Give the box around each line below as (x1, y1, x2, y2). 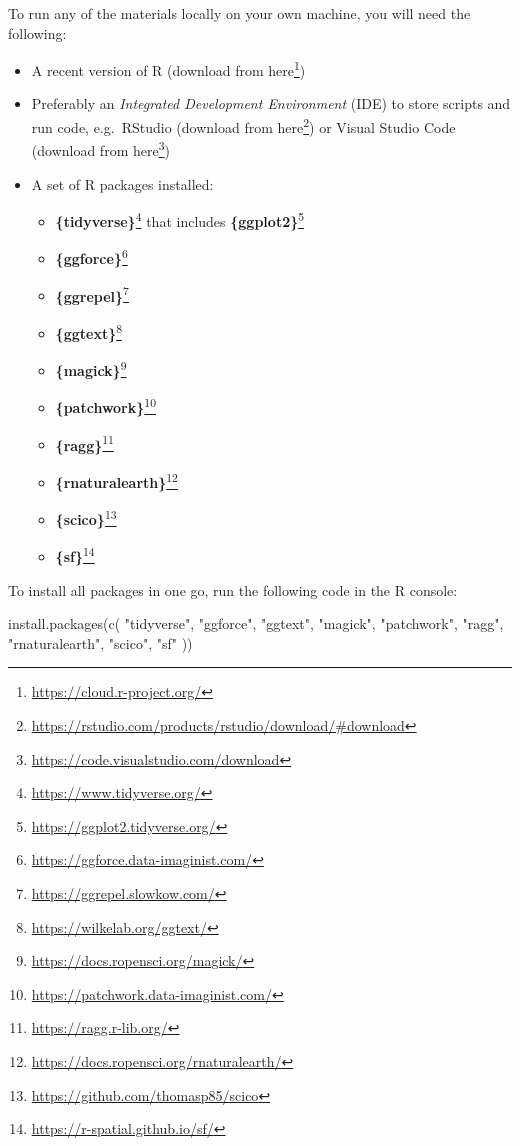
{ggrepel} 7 (55, 282, 129, 306)
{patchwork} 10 (55, 394, 156, 418)
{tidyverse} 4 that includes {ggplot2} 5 (55, 208, 305, 231)
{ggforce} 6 (55, 245, 128, 269)
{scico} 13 (55, 506, 117, 529)
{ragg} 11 (55, 431, 114, 455)
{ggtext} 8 (55, 319, 123, 343)
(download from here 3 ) (31, 137, 170, 160)
